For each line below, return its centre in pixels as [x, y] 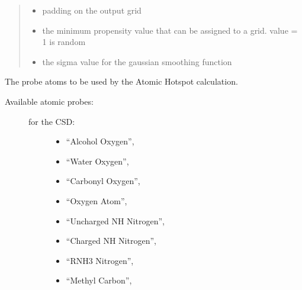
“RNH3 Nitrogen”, [100, 260]
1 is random [64, 42]
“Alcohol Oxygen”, [100, 141]
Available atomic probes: [49, 101]
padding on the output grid [92, 10]
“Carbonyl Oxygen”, [103, 181]
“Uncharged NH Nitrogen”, [115, 220]
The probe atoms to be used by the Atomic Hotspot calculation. [121, 81]
